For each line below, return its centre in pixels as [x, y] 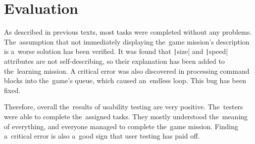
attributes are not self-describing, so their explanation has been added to [114, 61]
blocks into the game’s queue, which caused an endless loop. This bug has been [125, 80]
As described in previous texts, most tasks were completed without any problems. [128, 32]
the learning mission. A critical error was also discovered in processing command [127, 71]
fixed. [12, 90]
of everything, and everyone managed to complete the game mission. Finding [121, 126]
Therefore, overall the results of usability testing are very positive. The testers [124, 107]
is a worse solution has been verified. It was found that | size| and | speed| [116, 51]
